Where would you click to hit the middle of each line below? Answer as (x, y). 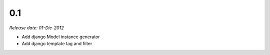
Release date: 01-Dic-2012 (37, 28)
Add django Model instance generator (61, 37)
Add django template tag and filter (57, 44)
